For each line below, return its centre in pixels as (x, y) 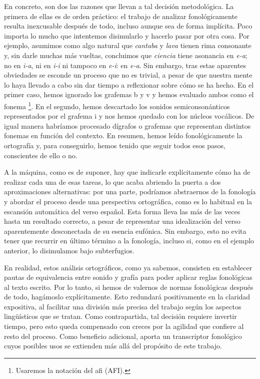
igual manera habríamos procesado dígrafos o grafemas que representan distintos (127, 125)
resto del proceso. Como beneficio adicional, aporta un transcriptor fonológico (123, 336)
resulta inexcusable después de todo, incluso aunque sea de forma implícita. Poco (128, 26)
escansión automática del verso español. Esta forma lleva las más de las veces (122, 211)
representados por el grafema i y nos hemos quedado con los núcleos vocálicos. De (129, 116)
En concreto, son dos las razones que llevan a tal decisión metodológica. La (119, 6)
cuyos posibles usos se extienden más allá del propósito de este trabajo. (113, 346)
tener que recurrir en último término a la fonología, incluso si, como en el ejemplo (129, 241)
